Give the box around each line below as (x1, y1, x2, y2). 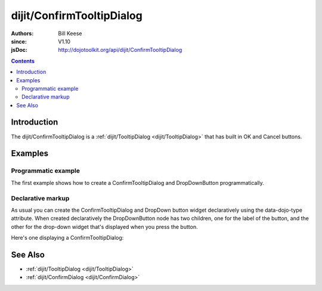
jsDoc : (11, 47, 28, 54)
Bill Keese (58, 30, 82, 37)
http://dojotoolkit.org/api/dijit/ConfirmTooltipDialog (58, 47, 182, 54)
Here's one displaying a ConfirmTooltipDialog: (11, 234, 124, 242)
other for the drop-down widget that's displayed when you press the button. (11, 223, 198, 230)
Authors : (11, 30, 34, 37)
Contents (11, 57, 35, 64)
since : (11, 38, 27, 45)
